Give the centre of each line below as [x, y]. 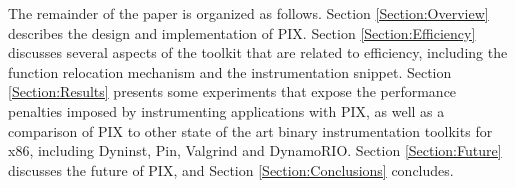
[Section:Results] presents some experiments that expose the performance [232, 91]
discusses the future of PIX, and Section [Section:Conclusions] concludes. [231, 169]
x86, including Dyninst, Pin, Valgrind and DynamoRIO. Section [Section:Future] [255, 150]
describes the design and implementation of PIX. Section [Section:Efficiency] [242, 32]
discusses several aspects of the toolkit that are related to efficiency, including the [258, 52]
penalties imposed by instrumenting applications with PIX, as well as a [226, 110]
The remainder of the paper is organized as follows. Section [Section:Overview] [248, 13]
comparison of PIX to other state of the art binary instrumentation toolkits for [250, 130]
